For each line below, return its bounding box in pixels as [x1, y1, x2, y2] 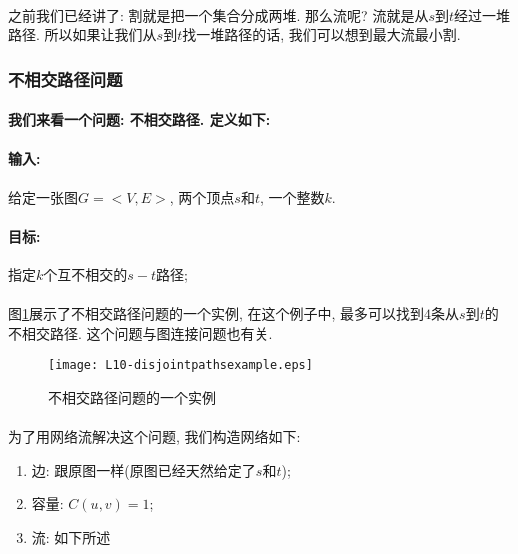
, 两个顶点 [169, 186, 235, 207]
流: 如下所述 [31, 527, 111, 547]
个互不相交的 [43, 264, 128, 284]
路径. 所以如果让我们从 [8, 24, 157, 45]
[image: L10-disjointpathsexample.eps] [48, 358, 313, 373]
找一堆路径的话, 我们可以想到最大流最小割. [182, 24, 461, 45]
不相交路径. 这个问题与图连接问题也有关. [8, 322, 273, 343]
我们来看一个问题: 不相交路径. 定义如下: [8, 109, 271, 130]
